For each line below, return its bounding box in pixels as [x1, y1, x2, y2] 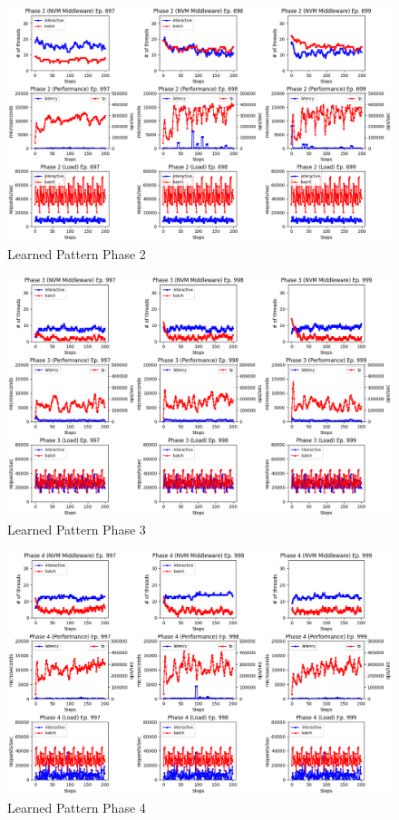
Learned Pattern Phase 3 [7, 519, 146, 538]
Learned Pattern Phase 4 [7, 797, 146, 816]
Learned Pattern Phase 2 [7, 244, 146, 263]
